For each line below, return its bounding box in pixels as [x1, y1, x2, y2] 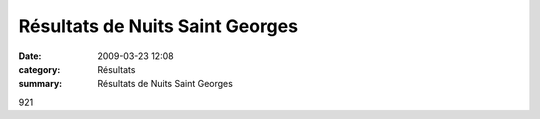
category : [18, 63, 61, 75]
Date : [18, 50, 42, 62]
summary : [18, 78, 63, 90]
